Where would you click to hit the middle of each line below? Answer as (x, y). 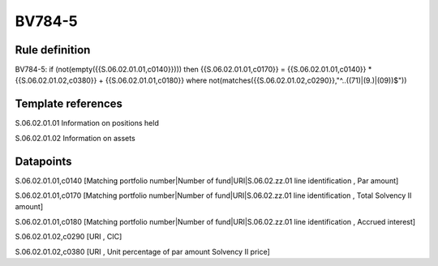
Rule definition (53, 50)
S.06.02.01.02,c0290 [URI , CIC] (69, 237)
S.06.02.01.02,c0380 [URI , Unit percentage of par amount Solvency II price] (143, 251)
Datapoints (43, 161)
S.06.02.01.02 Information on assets (75, 138)
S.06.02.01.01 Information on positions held (87, 123)
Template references (69, 104)
